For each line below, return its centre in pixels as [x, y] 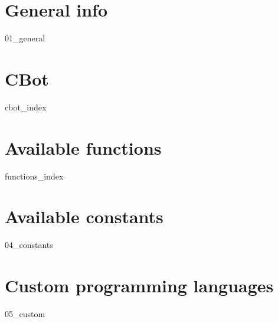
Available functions [83, 147]
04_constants [29, 245]
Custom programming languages [139, 286]
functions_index [34, 176]
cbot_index [26, 107]
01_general [25, 38]
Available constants [84, 216]
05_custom [25, 314]
